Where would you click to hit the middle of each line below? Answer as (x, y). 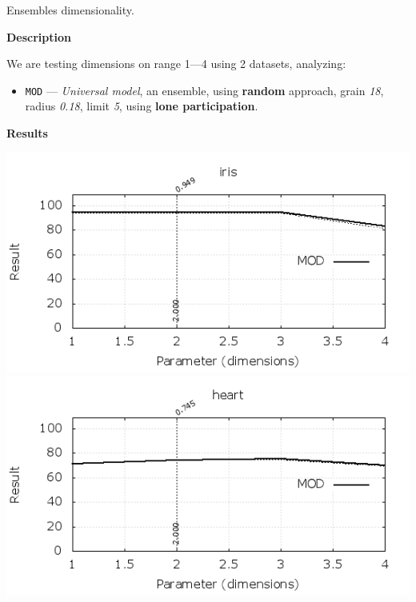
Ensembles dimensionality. (70, 10)
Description (39, 36)
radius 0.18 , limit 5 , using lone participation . (142, 106)
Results (27, 133)
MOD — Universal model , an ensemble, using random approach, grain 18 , (204, 90)
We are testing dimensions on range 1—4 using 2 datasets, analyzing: (176, 64)
